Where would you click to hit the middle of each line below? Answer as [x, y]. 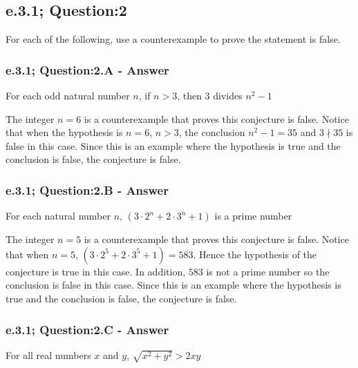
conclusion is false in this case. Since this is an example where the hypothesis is [173, 285]
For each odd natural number [68, 96]
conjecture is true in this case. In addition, [96, 271]
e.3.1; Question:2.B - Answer [87, 190]
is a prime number [253, 216]
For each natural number [58, 216]
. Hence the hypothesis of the [255, 254]
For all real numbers [48, 355]
